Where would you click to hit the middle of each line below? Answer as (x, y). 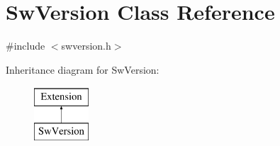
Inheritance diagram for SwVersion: (83, 69)
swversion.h (86, 46)
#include (26, 46)
